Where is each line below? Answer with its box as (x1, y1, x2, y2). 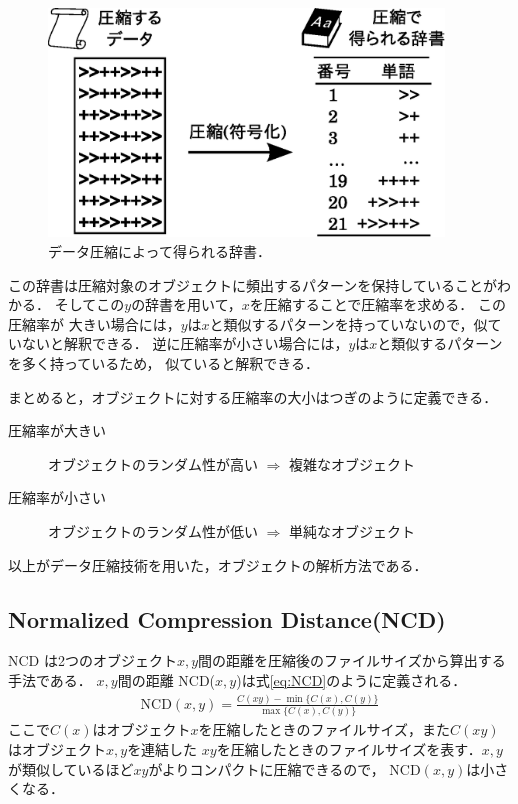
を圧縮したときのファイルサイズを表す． (216, 738, 482, 759)
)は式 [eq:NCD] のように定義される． (236, 669, 467, 690)
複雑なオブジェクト (289, 453, 416, 474)
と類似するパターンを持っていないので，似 (209, 313, 488, 334)
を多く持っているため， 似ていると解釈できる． (8, 352, 319, 373)
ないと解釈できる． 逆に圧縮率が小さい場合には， (21, 333, 349, 354)
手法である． (8, 669, 92, 690)
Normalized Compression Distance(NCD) (8, 603, 446, 634)
